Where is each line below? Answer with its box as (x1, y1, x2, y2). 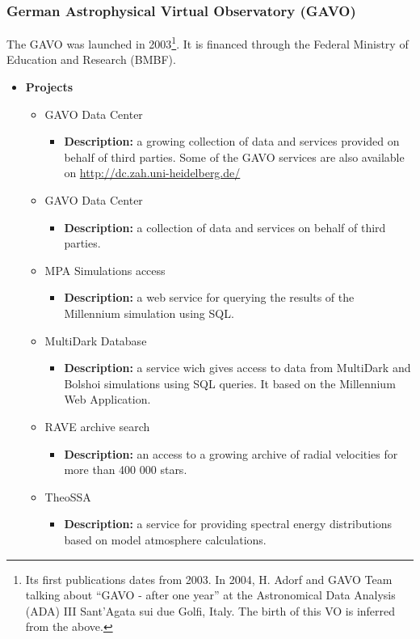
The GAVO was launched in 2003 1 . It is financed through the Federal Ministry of (6, 33, 409, 52)
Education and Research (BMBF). (6, 51, 176, 68)
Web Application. (64, 391, 151, 408)
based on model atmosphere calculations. (64, 531, 267, 548)
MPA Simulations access (44, 261, 166, 278)
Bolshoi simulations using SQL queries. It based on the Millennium (64, 375, 396, 391)
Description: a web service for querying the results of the (64, 289, 355, 306)
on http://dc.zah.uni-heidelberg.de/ (64, 164, 241, 181)
